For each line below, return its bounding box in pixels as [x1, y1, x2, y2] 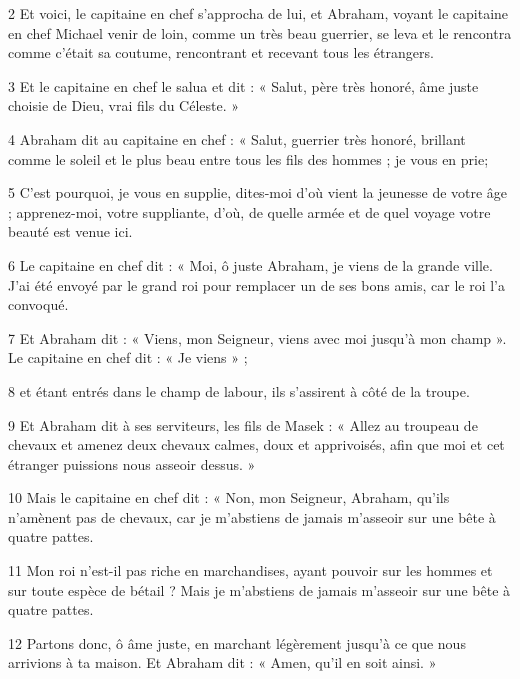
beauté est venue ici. [8, 221, 133, 242]
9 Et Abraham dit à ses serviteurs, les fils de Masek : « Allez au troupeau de [8, 414, 478, 435]
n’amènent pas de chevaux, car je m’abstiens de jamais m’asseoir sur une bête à [8, 506, 496, 527]
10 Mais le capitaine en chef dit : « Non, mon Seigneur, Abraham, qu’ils [8, 487, 450, 508]
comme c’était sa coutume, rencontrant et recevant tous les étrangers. [8, 42, 434, 63]
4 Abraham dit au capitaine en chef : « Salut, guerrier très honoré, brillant [8, 128, 466, 149]
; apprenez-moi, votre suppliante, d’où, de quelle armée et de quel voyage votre [8, 201, 491, 222]
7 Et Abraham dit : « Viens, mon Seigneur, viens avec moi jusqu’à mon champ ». [8, 327, 507, 348]
